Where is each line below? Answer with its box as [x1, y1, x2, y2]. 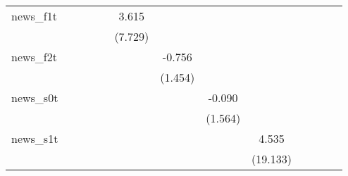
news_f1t [11, 8, 57, 24]
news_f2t [11, 49, 57, 65]
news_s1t [11, 130, 58, 146]
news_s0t [11, 89, 58, 106]
